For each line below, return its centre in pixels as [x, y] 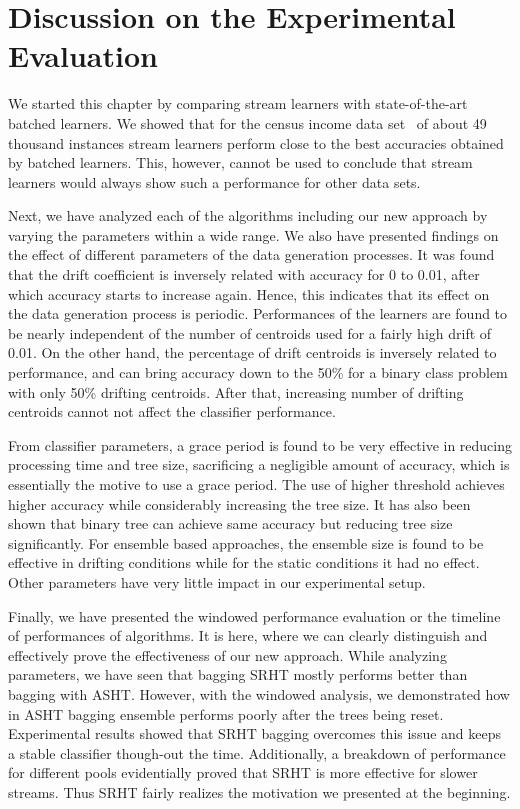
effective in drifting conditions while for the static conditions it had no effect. [244, 562]
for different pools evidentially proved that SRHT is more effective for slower [243, 772]
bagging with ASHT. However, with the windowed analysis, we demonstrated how [259, 693]
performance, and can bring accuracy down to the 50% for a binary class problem [258, 372]
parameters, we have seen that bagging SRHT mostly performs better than [238, 674]
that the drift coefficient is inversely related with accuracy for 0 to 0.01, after [244, 274]
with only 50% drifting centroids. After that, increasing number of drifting [236, 391]
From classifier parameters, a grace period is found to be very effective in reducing [260, 444]
